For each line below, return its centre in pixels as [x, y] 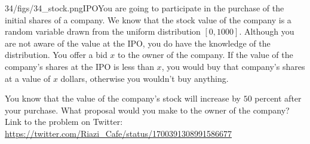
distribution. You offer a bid [56, 55]
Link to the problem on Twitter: [64, 122]
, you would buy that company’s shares [233, 66]
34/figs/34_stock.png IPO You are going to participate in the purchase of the [145, 8]
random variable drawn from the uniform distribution [103, 31]
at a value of [28, 78]
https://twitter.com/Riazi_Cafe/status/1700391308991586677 [119, 133]
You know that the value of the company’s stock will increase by [123, 98]
